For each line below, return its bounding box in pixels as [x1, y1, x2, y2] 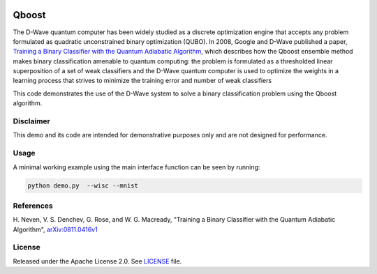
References [13, 201, 53, 211]
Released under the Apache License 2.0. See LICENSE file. [13, 257, 182, 265]
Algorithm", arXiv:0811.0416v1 [13, 225, 98, 234]
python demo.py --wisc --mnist [27, 181, 139, 190]
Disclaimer [13, 116, 50, 126]
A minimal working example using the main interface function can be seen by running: [13, 162, 260, 171]
